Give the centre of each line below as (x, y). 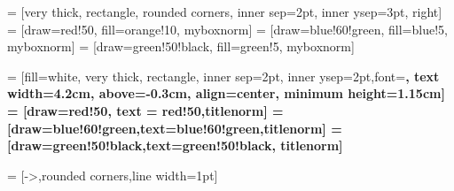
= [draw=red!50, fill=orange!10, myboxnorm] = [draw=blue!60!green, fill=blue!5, (227, 29)
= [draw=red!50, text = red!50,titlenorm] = (145, 110)
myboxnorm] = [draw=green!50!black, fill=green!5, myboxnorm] (181, 46)
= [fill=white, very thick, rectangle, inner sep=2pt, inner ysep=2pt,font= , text (223, 76)
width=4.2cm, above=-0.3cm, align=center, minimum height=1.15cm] (226, 93)
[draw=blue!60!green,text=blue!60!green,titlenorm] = (175, 128)
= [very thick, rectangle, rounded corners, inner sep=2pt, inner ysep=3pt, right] (225, 11)
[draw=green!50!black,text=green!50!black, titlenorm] (175, 145)
